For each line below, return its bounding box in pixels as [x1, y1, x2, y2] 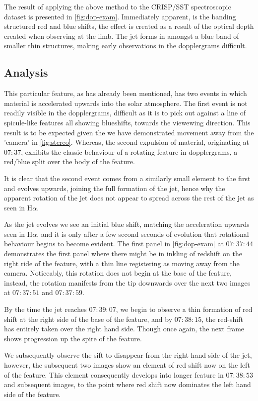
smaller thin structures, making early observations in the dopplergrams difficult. [4, 40, 247, 51]
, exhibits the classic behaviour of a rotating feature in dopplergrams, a [21, 146, 238, 157]
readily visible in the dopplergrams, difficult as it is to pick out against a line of [4, 107, 246, 118]
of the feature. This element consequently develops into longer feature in [4, 369, 224, 380]
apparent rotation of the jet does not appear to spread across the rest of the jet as [4, 193, 254, 203]
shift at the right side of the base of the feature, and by [4, 313, 173, 324]
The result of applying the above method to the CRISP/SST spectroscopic [4, 1, 231, 11]
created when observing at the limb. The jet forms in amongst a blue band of [4, 30, 239, 41]
